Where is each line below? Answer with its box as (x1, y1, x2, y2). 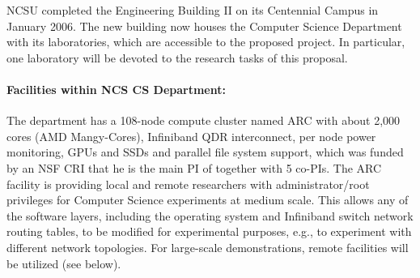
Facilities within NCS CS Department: (6, 80, 226, 97)
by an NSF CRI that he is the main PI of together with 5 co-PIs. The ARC (6, 159, 382, 176)
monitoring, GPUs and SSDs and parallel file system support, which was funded (6, 143, 404, 160)
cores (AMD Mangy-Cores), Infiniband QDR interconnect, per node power (6, 127, 376, 144)
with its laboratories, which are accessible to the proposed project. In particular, (6, 33, 405, 50)
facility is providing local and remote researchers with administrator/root (6, 175, 370, 192)
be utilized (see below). (6, 254, 121, 272)
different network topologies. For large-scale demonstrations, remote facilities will (6, 238, 409, 255)
